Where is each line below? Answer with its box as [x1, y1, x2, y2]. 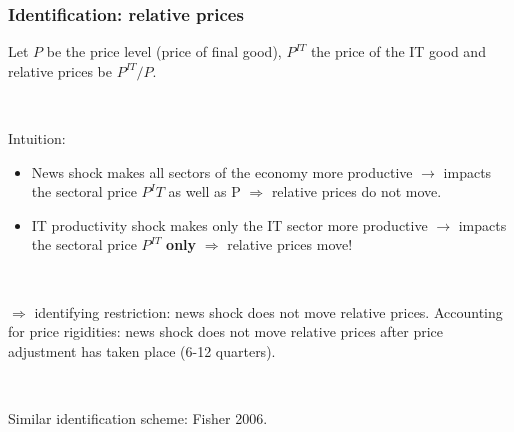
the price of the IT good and [310, 41, 486, 62]
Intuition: [8, 128, 66, 148]
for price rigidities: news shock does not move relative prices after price [8, 321, 444, 342]
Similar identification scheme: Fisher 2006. [8, 407, 268, 428]
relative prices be [8, 60, 112, 81]
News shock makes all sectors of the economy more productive [31, 161, 413, 182]
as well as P [168, 181, 241, 202]
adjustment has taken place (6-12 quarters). [8, 340, 276, 361]
